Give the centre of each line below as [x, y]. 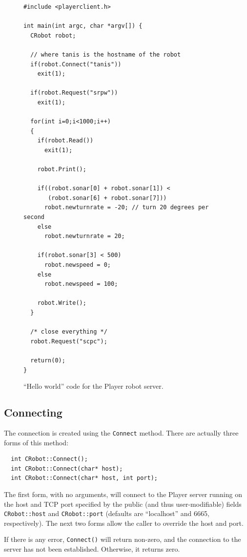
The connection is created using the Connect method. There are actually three [121, 432]
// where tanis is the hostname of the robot [106, 54]
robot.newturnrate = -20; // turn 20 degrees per [126, 208]
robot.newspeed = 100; [81, 284]
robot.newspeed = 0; [77, 265]
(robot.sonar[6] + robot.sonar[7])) [107, 198]
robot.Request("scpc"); [69, 341]
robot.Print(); [62, 169]
